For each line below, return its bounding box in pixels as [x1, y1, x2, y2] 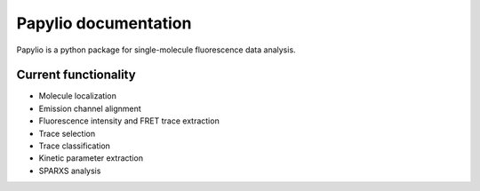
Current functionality [16, 68, 137, 83]
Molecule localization [38, 91, 117, 101]
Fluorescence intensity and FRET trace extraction [38, 115, 220, 126]
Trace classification [38, 140, 111, 151]
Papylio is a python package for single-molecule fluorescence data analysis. [16, 44, 297, 55]
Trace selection [38, 128, 96, 139]
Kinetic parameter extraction [38, 153, 144, 163]
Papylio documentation [16, 13, 192, 33]
